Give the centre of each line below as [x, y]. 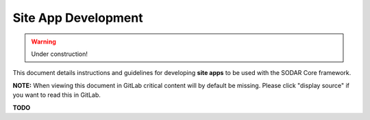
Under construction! [60, 54]
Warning [44, 42]
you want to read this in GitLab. [57, 95]
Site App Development [78, 18]
